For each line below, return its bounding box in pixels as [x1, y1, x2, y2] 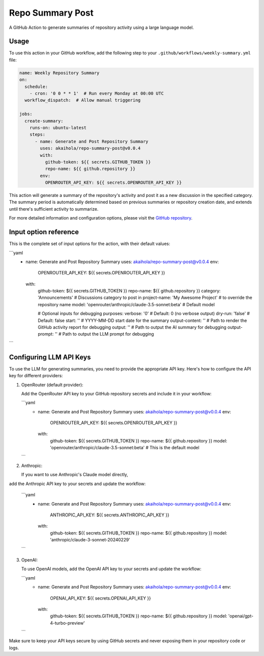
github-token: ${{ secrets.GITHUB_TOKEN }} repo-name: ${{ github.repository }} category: [38, 288, 221, 294]
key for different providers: [9, 373, 63, 379]
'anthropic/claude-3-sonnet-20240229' [50, 537, 131, 543]
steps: [29, 132, 45, 137]
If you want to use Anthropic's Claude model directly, [21, 472, 128, 478]
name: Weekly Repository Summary [19, 70, 100, 75]
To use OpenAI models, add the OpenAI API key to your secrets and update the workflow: [21, 566, 201, 572]
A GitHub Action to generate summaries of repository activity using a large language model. [9, 24, 194, 30]
